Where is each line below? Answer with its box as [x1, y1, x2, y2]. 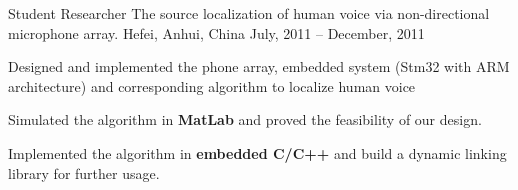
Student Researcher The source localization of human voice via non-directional [8, 3, 490, 23]
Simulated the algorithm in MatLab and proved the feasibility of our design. [8, 109, 482, 130]
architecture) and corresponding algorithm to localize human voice [8, 75, 416, 96]
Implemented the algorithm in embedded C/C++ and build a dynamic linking [8, 142, 507, 163]
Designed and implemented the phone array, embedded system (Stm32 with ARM [8, 56, 510, 77]
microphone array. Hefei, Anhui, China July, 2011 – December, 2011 [8, 22, 425, 43]
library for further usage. [8, 162, 160, 183]
